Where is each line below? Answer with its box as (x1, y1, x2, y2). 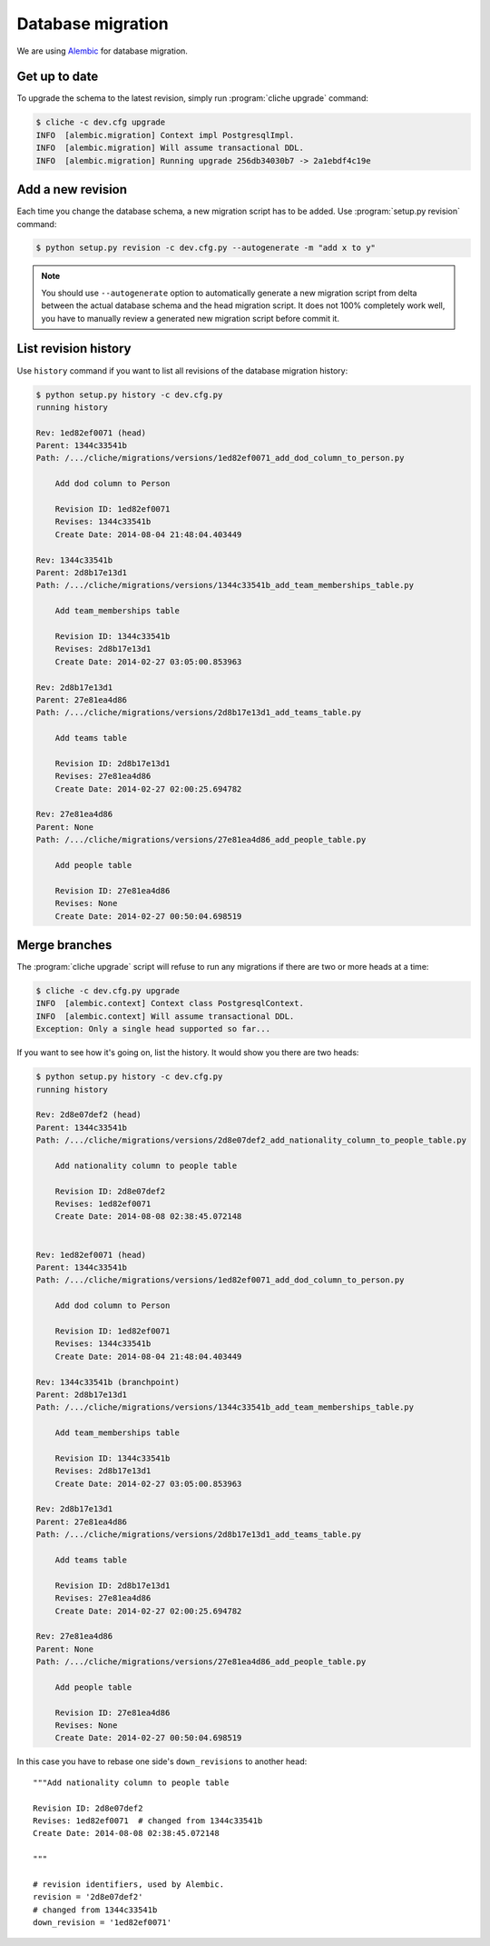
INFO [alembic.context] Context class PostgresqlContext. (35, 998, 304, 1009)
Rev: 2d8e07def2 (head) (35, 1110, 142, 1120)
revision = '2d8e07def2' (33, 1891, 143, 1902)
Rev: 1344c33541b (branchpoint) (35, 1377, 181, 1387)
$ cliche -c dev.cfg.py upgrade (35, 986, 181, 996)
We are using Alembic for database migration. (16, 45, 188, 56)
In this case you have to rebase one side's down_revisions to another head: (16, 1756, 308, 1767)
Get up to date (16, 69, 99, 85)
